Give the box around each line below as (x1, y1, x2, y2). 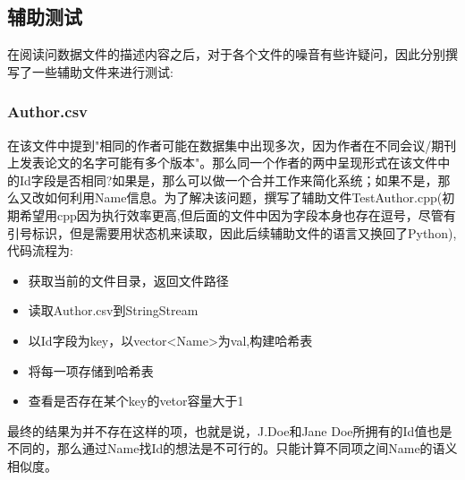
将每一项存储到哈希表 (28, 361, 154, 380)
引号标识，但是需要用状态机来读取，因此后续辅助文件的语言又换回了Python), (7, 223, 457, 242)
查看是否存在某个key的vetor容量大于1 (28, 391, 244, 410)
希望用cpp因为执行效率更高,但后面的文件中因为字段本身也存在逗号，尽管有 (19, 205, 456, 224)
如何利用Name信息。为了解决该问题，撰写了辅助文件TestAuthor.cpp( (44, 188, 443, 207)
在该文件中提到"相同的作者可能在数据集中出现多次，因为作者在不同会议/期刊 (7, 135, 457, 154)
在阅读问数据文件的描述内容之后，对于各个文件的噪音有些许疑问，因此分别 (7, 45, 445, 64)
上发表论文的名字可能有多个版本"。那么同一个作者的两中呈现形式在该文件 (7, 153, 438, 172)
